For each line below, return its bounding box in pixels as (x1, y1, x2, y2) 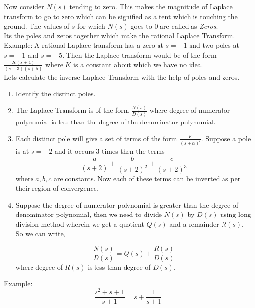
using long (220, 209, 251, 219)
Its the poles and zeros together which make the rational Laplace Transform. (4, 30, 235, 40)
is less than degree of (88, 262, 151, 272)
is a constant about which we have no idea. (73, 59, 203, 69)
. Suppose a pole (201, 133, 251, 143)
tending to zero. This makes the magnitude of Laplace (69, 1, 233, 11)
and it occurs (54, 146, 94, 156)
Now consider (4, 1, 44, 11)
